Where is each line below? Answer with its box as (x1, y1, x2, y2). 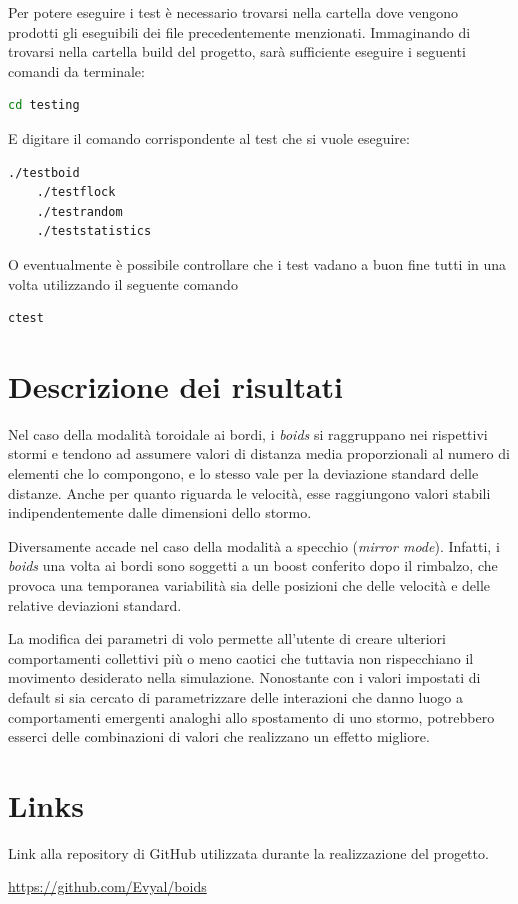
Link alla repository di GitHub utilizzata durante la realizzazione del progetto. (8, 842, 489, 863)
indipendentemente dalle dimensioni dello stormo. (8, 502, 312, 523)
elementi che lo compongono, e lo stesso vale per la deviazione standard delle (8, 463, 479, 484)
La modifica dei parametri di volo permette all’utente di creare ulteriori (8, 628, 446, 649)
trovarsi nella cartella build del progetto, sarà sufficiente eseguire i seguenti (8, 41, 466, 62)
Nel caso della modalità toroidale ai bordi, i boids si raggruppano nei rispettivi (8, 423, 488, 444)
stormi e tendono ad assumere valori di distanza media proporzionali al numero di (8, 443, 510, 464)
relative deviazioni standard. (8, 594, 182, 615)
